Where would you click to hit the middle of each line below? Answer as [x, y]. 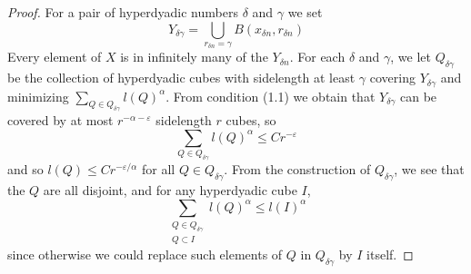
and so [25, 169]
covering [392, 78]
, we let [411, 57]
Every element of [55, 57]
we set [305, 12]
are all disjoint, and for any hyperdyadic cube [170, 190]
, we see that [429, 169]
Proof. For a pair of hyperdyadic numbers [123, 12]
